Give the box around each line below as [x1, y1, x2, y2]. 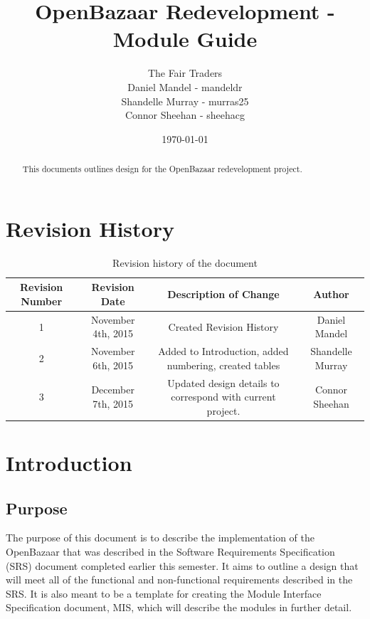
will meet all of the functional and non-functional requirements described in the [6, 572, 353, 587]
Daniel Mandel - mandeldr [127, 79, 243, 94]
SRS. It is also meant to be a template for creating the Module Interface [6, 586, 322, 601]
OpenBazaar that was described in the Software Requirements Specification [6, 544, 335, 559]
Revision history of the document [112, 255, 258, 270]
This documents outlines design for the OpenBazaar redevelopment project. [22, 163, 302, 175]
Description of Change [167, 287, 280, 302]
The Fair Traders [147, 65, 223, 80]
